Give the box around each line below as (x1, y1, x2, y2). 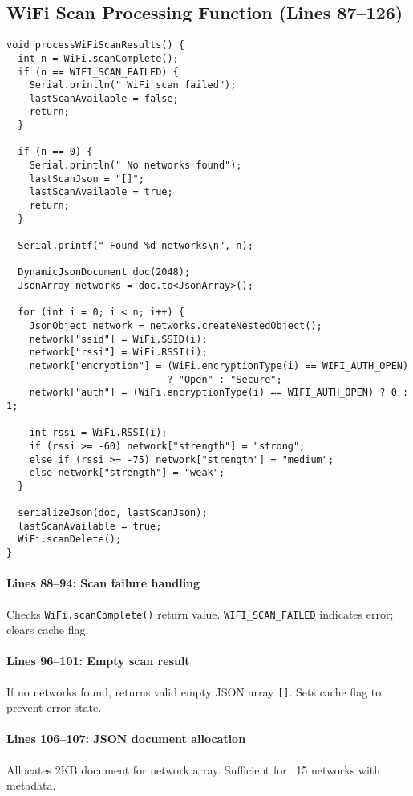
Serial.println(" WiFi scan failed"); (29, 79, 237, 91)
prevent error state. (6, 699, 102, 716)
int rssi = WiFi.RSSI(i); (29, 427, 168, 439)
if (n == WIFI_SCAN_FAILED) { (18, 66, 179, 78)
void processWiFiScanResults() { (6, 39, 184, 51)
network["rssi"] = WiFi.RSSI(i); (29, 347, 208, 359)
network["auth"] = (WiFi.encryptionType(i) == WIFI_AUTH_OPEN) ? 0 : (29, 387, 409, 399)
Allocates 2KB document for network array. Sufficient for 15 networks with (6, 761, 381, 778)
